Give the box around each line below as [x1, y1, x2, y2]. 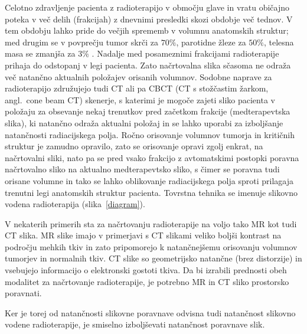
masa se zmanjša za [5, 47, 76, 60]
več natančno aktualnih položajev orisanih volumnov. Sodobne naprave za [5, 70, 272, 83]
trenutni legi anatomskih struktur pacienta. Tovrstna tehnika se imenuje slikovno [5, 186, 298, 198]
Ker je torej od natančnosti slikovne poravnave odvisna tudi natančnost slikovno [5, 306, 296, 319]
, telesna [264, 35, 294, 48]
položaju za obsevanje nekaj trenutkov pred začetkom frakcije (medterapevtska [5, 105, 290, 117]
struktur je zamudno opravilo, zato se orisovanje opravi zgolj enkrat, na [5, 140, 263, 152]
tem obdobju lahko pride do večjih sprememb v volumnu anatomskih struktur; [5, 24, 289, 37]
